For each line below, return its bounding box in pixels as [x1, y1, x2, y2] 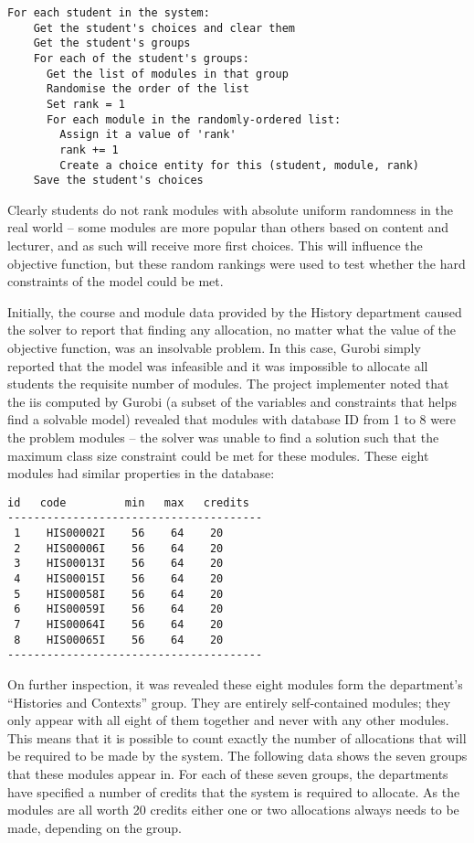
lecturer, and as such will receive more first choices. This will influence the [7, 236, 423, 255]
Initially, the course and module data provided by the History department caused [7, 302, 462, 321]
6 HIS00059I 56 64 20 [14, 603, 224, 616]
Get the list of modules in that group [46, 67, 289, 80]
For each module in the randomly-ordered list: [46, 112, 342, 126]
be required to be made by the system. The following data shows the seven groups [7, 746, 468, 765]
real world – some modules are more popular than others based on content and [7, 218, 449, 237]
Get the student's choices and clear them [33, 21, 295, 35]
